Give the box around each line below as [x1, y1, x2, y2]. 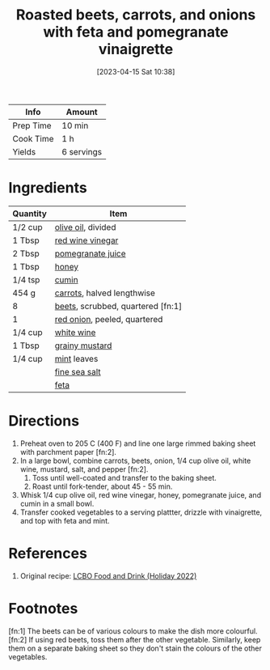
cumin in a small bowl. [19, 498, 95, 508]
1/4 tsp [12, 274, 40, 285]
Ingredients [8, 179, 87, 197]
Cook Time [12, 133, 54, 144]
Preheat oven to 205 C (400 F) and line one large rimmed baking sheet [19, 439, 256, 448]
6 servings [61, 146, 103, 157]
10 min [61, 120, 89, 131]
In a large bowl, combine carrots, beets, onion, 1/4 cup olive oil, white [19, 456, 251, 465]
